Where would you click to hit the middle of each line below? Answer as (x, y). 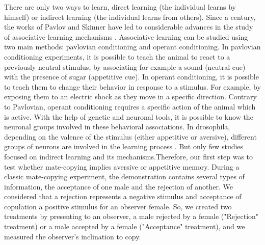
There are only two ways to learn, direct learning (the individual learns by (120, 7)
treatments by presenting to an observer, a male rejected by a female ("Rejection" (131, 216)
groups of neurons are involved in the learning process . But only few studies (124, 146)
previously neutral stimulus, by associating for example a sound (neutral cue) (125, 66)
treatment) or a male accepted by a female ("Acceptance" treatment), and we (125, 226)
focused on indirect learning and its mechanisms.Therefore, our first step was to (129, 156)
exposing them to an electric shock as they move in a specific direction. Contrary (130, 97)
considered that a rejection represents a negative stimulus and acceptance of (123, 196)
